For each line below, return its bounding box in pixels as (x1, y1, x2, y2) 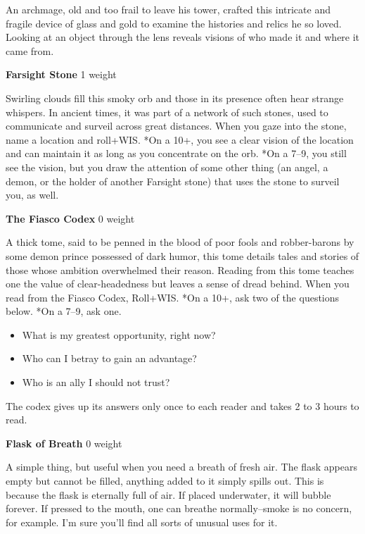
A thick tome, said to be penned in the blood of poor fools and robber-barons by (6, 235, 354, 249)
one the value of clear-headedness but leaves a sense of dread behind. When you (6, 276, 350, 291)
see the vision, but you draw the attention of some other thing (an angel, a (6, 159, 328, 174)
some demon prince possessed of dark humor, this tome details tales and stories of (6, 248, 359, 263)
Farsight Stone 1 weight (6, 67, 117, 82)
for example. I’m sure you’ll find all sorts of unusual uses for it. (6, 514, 278, 529)
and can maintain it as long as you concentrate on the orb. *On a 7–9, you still (6, 146, 347, 161)
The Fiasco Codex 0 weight (6, 211, 135, 225)
